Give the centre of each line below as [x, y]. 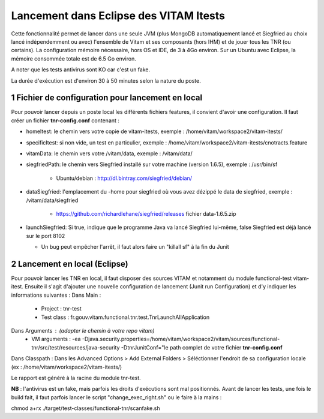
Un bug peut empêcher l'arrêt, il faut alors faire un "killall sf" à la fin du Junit [135, 247]
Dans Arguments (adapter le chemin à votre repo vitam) [83, 330]
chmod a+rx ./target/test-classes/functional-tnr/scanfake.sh [85, 408]
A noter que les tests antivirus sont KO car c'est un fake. [80, 70]
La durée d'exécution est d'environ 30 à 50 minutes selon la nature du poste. [106, 80]
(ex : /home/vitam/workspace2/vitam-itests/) [67, 367]
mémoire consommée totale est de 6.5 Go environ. [73, 58]
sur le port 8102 [46, 236]
